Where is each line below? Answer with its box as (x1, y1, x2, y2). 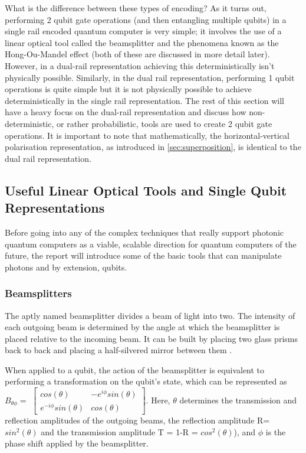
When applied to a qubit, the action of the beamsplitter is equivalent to (5, 363, 265, 376)
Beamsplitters (5, 286, 72, 301)
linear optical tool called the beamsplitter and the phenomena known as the (5, 36, 279, 48)
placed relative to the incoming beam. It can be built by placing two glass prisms (5, 332, 298, 344)
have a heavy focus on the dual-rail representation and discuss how (5, 106, 246, 118)
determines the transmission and (179, 393, 297, 406)
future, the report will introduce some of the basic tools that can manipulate (5, 249, 282, 262)
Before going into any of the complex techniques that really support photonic (5, 226, 284, 238)
